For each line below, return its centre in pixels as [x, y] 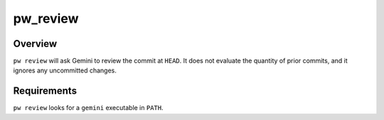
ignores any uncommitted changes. [65, 70]
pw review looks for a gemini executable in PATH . [88, 108]
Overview [35, 44]
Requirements [45, 91]
